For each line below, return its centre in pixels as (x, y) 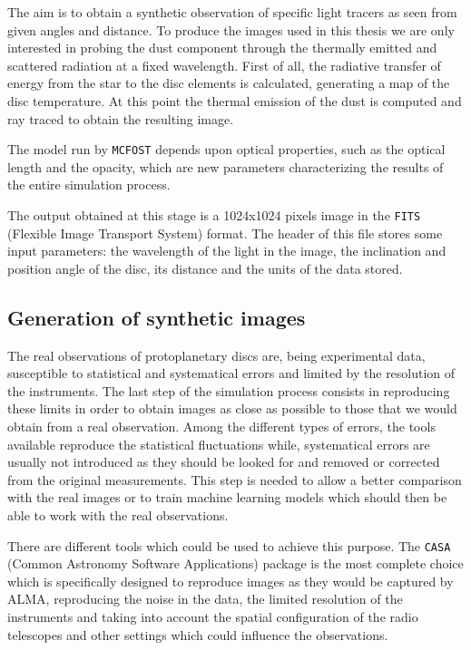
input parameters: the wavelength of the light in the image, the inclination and (227, 251)
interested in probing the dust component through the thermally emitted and (222, 48)
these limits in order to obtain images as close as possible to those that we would (232, 408)
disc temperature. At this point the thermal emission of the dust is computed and (235, 100)
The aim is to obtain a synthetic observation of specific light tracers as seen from (232, 12)
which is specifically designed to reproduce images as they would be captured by (231, 581)
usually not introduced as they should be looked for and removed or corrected (224, 462)
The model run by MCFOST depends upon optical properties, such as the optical (226, 149)
